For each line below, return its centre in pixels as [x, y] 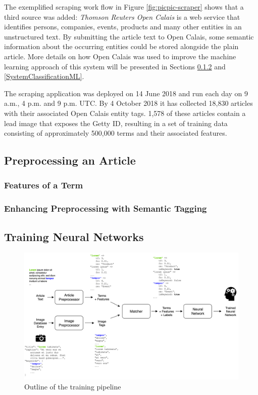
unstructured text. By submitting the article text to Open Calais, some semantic [129, 36]
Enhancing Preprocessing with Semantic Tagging [106, 208]
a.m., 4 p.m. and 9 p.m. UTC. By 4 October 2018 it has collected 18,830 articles [128, 103]
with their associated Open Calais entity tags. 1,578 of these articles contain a [125, 113]
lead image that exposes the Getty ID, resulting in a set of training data [116, 123]
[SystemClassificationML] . [44, 76]
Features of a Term [44, 185]
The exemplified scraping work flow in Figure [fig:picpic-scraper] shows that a [124, 7]
